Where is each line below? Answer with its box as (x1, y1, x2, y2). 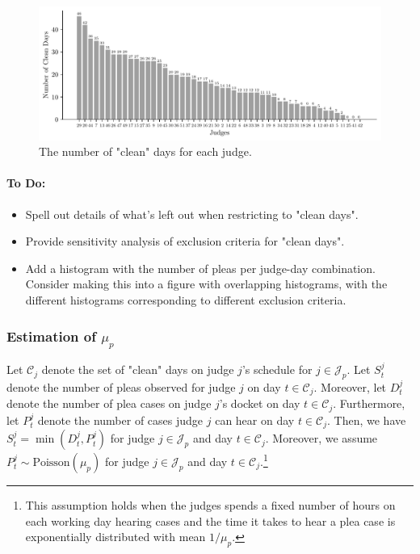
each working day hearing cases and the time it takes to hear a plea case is (25, 512, 396, 529)
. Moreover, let (313, 378, 387, 395)
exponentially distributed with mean (25, 528, 206, 545)
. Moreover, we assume (265, 430, 378, 447)
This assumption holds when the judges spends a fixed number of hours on (25, 496, 396, 513)
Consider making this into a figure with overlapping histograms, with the (25, 275, 388, 292)
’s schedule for (241, 361, 313, 378)
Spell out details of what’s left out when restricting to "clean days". (25, 205, 359, 222)
